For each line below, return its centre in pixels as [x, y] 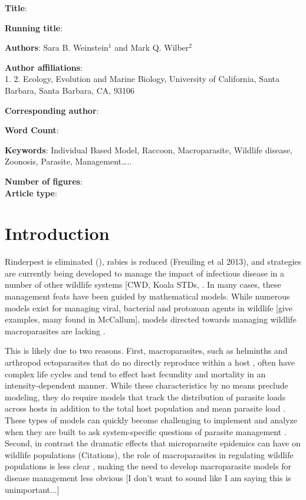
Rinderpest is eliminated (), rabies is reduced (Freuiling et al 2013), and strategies [153, 261]
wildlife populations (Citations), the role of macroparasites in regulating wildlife [149, 454]
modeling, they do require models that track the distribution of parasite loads [145, 397]
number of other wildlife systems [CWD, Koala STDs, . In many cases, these [143, 284]
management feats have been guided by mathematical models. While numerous [147, 296]
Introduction [57, 233]
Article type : [31, 193]
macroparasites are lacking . [55, 330]
